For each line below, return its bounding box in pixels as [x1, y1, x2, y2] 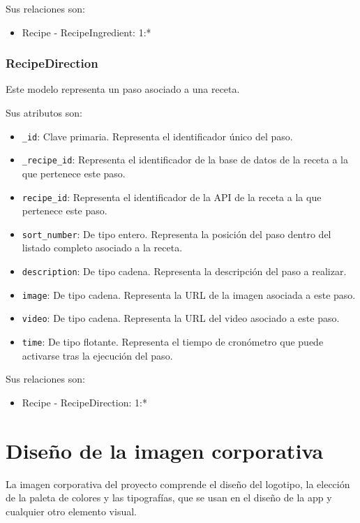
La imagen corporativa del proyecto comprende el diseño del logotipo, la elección [6, 476, 350, 491]
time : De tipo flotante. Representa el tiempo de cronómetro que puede [22, 334, 324, 348]
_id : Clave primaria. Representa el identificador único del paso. [22, 128, 293, 143]
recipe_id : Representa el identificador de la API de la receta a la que [22, 189, 322, 204]
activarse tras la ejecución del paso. [22, 348, 173, 362]
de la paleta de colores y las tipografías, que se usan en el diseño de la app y [6, 490, 332, 505]
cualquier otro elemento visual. [6, 503, 137, 518]
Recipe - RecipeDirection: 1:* [22, 395, 147, 409]
